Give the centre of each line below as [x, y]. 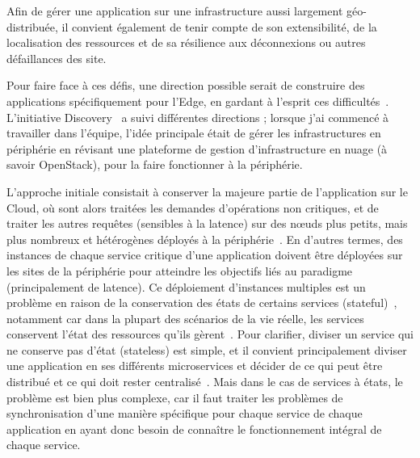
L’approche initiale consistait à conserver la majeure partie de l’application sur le [207, 191]
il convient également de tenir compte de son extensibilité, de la [219, 26]
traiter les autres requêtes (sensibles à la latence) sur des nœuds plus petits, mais [207, 223]
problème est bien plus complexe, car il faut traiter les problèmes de [175, 397]
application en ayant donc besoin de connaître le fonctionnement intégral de [194, 429]
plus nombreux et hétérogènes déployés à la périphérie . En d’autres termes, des [205, 239]
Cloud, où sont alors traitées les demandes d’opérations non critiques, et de [193, 207]
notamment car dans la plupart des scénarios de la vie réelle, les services [185, 318]
